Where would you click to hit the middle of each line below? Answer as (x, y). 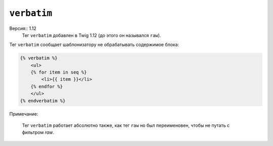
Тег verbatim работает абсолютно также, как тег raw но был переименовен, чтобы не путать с (126, 125)
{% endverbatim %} (43, 101)
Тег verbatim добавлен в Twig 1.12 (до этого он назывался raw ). (92, 35)
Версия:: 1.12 (23, 28)
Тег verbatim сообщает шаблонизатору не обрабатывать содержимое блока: (94, 45)
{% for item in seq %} (59, 72)
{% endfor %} (47, 86)
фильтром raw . (38, 132)
